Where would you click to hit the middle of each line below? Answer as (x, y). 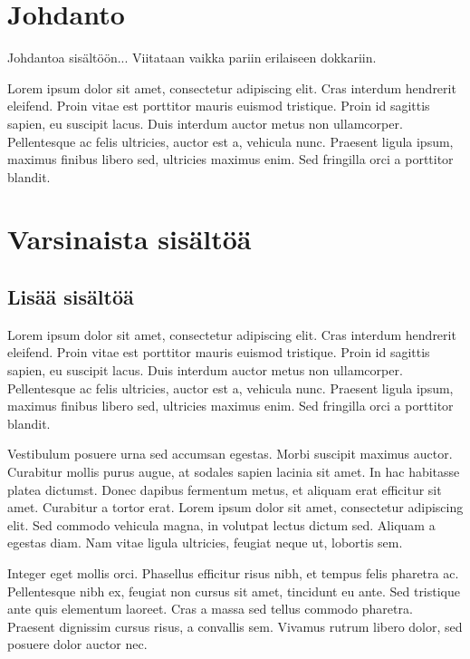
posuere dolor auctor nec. (77, 644)
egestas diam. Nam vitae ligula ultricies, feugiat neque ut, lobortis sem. (205, 543)
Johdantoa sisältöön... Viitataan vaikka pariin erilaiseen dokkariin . (192, 58)
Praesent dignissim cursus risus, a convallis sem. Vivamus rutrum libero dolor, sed (235, 626)
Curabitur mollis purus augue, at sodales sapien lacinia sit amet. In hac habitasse (234, 472)
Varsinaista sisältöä (129, 239)
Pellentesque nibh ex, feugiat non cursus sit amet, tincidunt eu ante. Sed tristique (234, 591)
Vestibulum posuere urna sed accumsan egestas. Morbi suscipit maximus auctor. (230, 454)
